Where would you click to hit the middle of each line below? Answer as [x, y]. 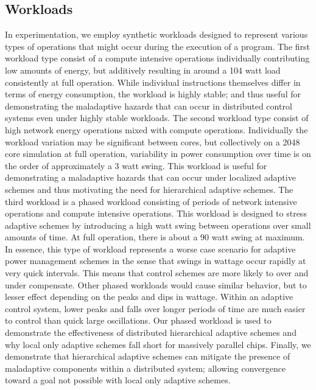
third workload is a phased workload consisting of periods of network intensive [151, 201]
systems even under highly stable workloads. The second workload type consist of [157, 118]
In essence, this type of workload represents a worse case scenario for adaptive [150, 249]
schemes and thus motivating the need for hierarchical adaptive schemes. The [149, 189]
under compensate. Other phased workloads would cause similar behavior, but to [156, 284]
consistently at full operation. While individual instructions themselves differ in [153, 82]
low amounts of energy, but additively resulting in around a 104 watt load [143, 70]
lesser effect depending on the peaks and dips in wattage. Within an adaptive [149, 297]
